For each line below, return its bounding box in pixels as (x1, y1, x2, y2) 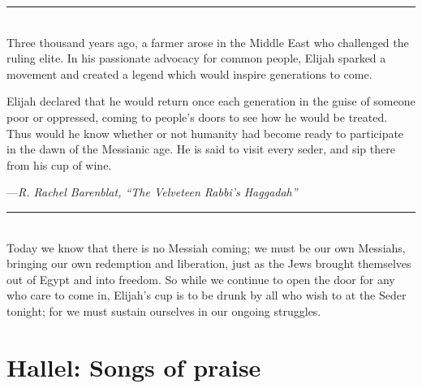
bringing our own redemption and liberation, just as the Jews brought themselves (6, 255, 411, 272)
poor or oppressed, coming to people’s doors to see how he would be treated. (6, 108, 388, 125)
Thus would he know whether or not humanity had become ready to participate (6, 124, 404, 141)
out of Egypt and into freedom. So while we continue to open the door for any (6, 270, 395, 287)
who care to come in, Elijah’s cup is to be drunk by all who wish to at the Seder (6, 287, 407, 304)
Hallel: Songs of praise (6, 350, 261, 383)
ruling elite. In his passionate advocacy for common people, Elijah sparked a (6, 50, 386, 67)
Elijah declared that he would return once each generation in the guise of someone (6, 93, 416, 110)
